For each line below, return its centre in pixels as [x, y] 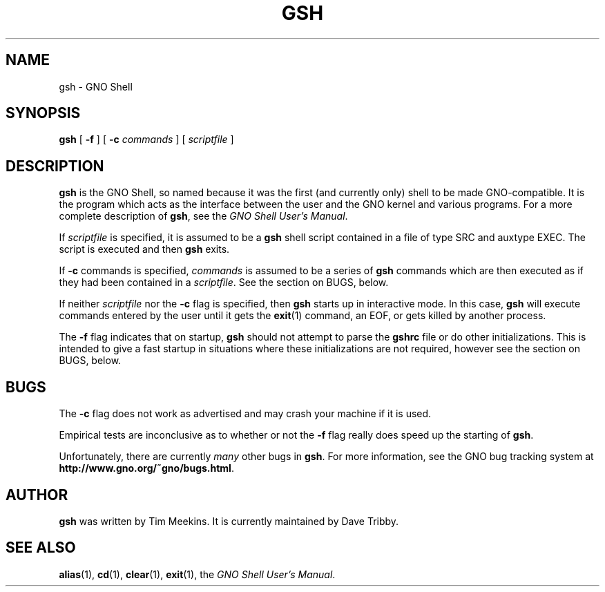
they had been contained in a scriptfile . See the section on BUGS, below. [224, 283]
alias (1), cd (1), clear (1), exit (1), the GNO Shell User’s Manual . [197, 574]
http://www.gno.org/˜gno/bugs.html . [146, 468]
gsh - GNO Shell [96, 86]
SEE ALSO [41, 548]
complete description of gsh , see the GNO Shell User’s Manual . [203, 216]
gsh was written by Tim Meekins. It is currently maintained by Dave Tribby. [229, 521]
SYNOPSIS [43, 113]
